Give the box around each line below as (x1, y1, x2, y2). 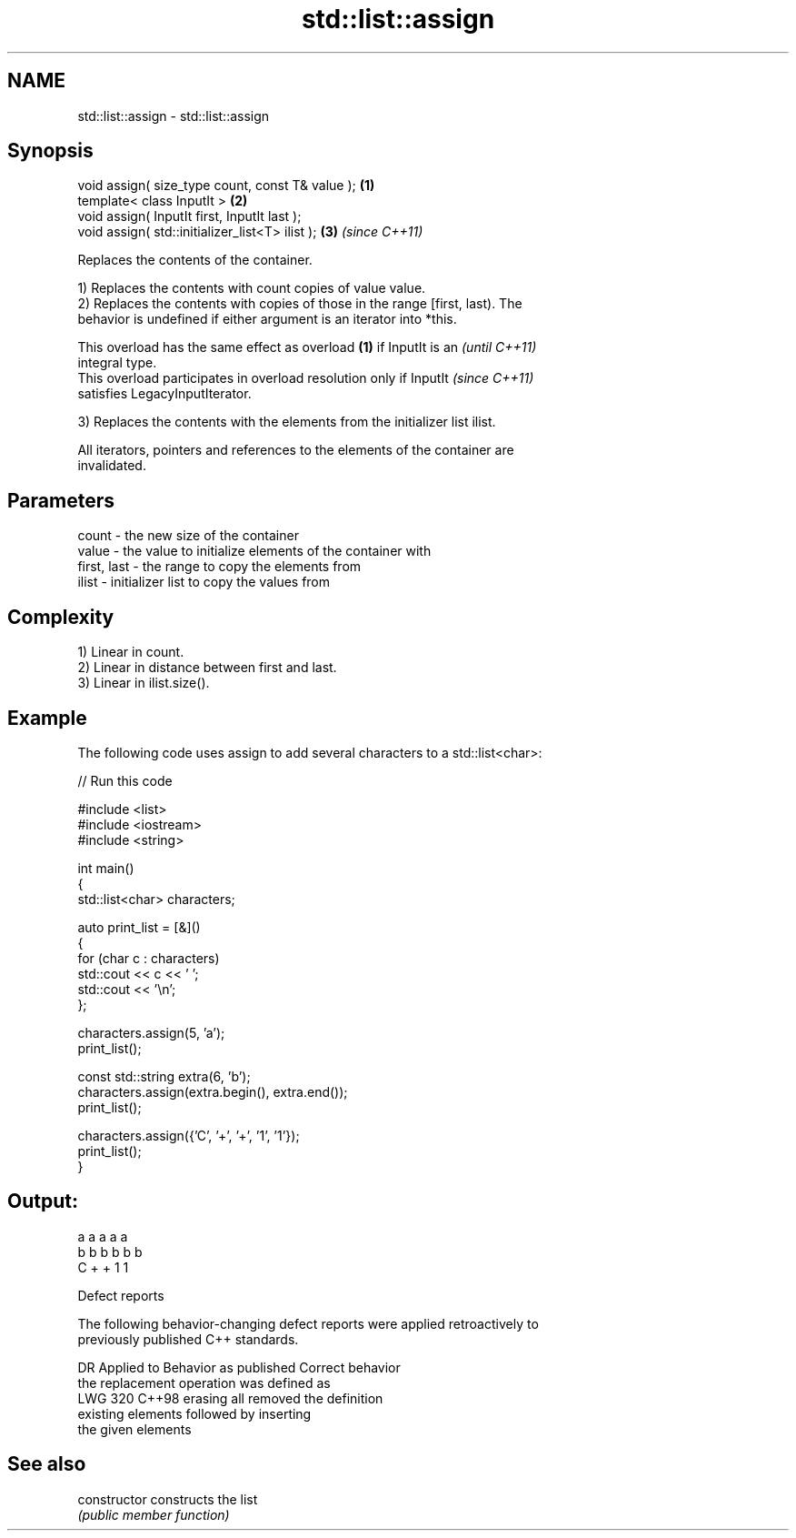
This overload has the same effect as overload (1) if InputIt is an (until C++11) (77, 339, 537, 356)
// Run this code (77, 772, 173, 789)
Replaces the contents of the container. (77, 252, 313, 268)
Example (7, 706, 87, 729)
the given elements (77, 1421, 192, 1437)
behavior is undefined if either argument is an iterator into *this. (77, 311, 457, 327)
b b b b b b (77, 1243, 143, 1260)
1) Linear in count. (77, 644, 184, 660)
